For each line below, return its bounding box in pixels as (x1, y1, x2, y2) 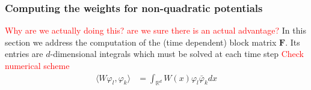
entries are (5, 47, 43, 60)
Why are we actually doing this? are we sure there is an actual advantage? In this (5, 24, 306, 37)
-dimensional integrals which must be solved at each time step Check (50, 47, 304, 60)
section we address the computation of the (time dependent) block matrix (5, 35, 277, 48)
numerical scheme (5, 59, 70, 71)
